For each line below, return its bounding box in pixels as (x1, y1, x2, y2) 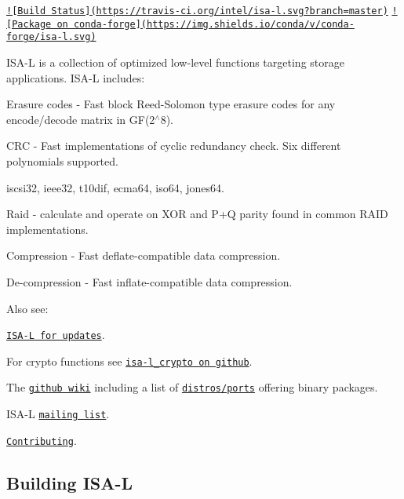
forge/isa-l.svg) (6, 31, 96, 43)
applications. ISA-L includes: (6, 69, 145, 86)
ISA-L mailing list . (6, 406, 110, 422)
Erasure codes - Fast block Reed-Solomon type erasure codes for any (6, 96, 336, 112)
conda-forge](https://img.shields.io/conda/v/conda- (73, 18, 355, 30)
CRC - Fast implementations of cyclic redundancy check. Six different (6, 137, 341, 154)
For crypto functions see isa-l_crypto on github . (6, 352, 253, 369)
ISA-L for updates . (6, 326, 105, 343)
